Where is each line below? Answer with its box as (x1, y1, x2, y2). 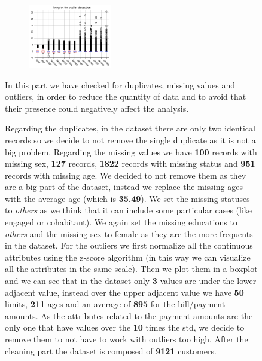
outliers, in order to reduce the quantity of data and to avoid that (5, 90, 246, 103)
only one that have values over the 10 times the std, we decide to (5, 321, 245, 334)
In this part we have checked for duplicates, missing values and (5, 78, 236, 91)
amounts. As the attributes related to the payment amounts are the (5, 309, 253, 322)
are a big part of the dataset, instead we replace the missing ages (5, 180, 243, 193)
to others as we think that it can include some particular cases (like (5, 204, 252, 216)
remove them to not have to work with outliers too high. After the (5, 333, 248, 345)
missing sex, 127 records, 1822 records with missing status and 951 (5, 157, 255, 170)
